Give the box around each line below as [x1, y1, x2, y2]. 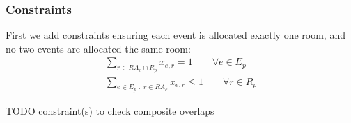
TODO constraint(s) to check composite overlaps [6, 103, 214, 117]
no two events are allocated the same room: [6, 41, 191, 55]
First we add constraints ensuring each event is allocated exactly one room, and [6, 28, 345, 42]
